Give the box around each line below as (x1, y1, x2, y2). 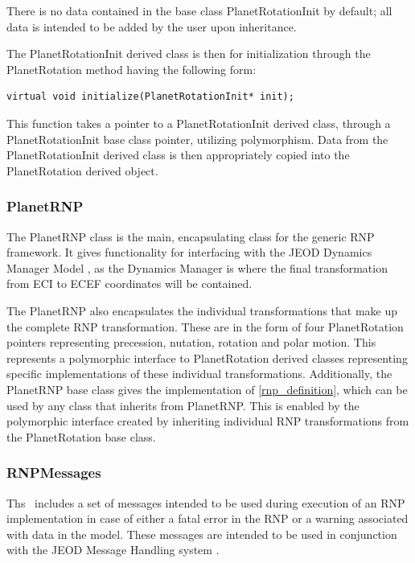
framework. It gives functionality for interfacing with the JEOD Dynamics (6, 244, 372, 261)
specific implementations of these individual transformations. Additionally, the (6, 365, 392, 382)
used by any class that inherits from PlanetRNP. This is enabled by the (6, 397, 360, 413)
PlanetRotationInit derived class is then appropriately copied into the (6, 146, 350, 163)
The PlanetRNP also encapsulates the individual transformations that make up (6, 302, 398, 318)
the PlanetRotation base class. (6, 428, 156, 445)
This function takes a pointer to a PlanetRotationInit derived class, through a (6, 114, 391, 131)
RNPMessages (6, 462, 101, 483)
